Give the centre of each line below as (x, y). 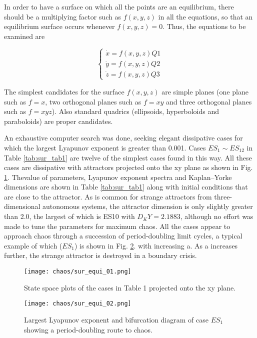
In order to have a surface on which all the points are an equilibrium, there (119, 6)
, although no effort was (217, 216)
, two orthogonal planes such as (93, 101)
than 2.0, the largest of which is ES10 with (69, 216)
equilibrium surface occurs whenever (59, 26)
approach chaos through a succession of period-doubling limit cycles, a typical (123, 236)
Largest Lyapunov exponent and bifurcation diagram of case (116, 319)
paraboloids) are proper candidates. (58, 121)
